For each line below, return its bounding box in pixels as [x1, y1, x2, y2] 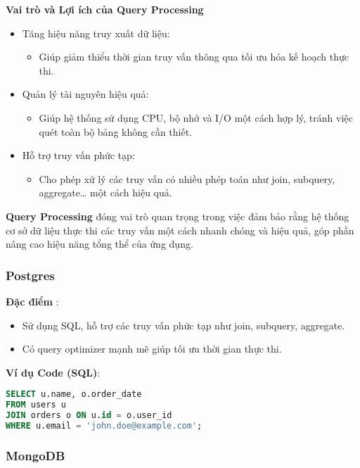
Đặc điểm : [6, 293, 59, 308]
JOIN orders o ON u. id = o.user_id [6, 410, 172, 421]
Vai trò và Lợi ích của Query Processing [6, 2, 204, 16]
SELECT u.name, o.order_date [6, 389, 142, 400]
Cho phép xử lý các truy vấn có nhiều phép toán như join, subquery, [39, 171, 335, 186]
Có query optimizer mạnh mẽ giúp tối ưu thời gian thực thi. [22, 341, 282, 356]
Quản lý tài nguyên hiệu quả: [22, 87, 149, 101]
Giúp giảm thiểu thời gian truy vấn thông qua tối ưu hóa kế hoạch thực [39, 49, 349, 64]
